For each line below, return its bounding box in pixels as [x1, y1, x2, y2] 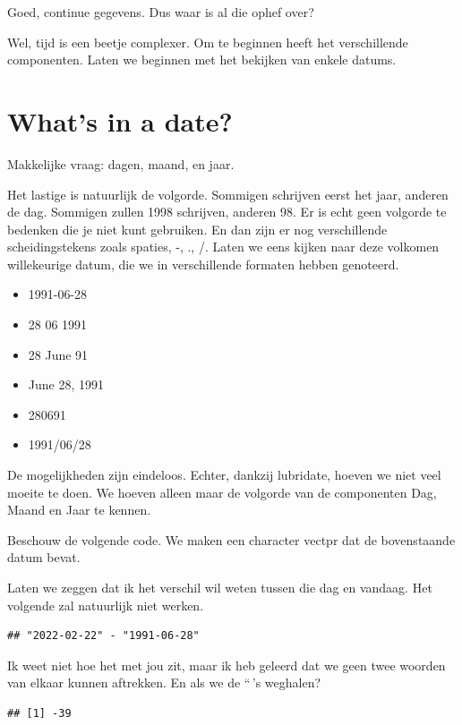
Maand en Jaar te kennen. [7, 500, 151, 519]
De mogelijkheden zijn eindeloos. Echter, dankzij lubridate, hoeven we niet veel [7, 465, 441, 484]
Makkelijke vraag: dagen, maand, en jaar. [7, 154, 235, 173]
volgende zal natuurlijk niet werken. [7, 595, 204, 614]
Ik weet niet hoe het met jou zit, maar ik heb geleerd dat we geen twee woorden [7, 655, 446, 674]
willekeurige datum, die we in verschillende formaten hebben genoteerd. [7, 254, 399, 273]
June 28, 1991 [28, 375, 104, 394]
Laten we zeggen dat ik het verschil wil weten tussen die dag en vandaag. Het [7, 578, 432, 596]
